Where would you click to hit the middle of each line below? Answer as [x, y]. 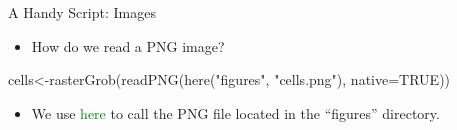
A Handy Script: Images [82, 12]
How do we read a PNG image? [128, 45]
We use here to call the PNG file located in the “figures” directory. [235, 112]
